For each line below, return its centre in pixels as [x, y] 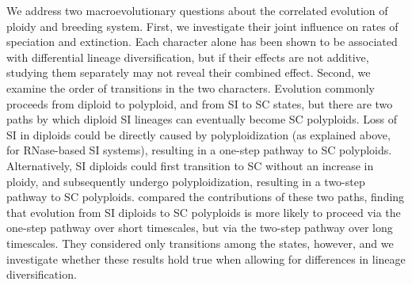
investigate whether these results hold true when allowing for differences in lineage [206, 258]
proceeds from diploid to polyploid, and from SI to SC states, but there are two [200, 103]
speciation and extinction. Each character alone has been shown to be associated [202, 42]
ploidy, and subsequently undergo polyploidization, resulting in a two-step [186, 181]
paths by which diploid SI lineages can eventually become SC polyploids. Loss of [202, 119]
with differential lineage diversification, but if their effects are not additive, [188, 57]
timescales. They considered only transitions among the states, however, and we [200, 243]
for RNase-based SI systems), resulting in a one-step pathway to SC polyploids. [199, 150]
